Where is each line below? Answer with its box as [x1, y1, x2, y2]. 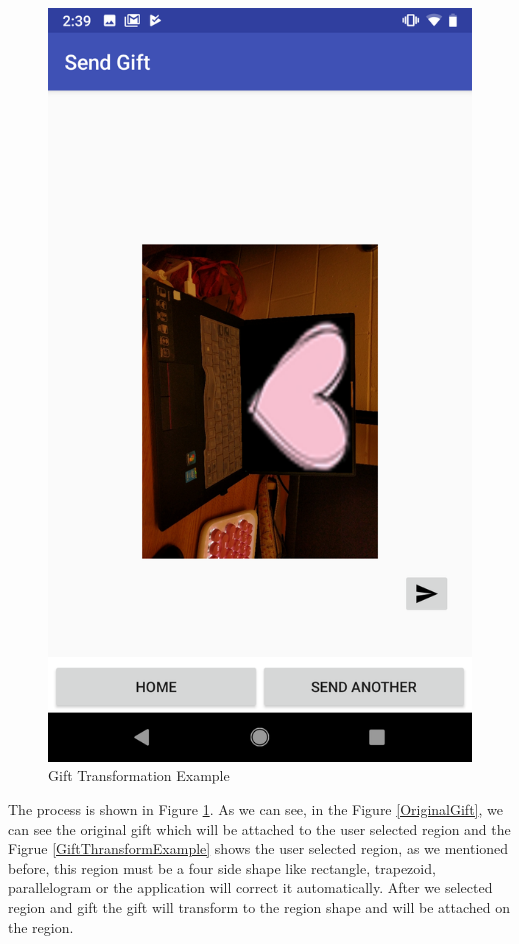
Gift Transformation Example [48, 765, 230, 786]
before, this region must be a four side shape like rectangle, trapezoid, [8, 857, 436, 878]
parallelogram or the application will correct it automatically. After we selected [8, 877, 493, 898]
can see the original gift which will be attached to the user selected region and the [8, 818, 511, 839]
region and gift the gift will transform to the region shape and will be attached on [8, 896, 511, 917]
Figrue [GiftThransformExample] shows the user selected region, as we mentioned [8, 838, 509, 859]
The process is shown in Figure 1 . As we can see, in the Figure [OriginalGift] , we [8, 798, 503, 819]
